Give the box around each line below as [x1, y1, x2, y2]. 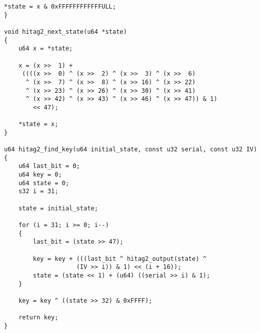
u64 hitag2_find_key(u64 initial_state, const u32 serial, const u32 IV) [4, 146, 257, 153]
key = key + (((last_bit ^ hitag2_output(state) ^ [33, 255, 206, 262]
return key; [18, 314, 59, 321]
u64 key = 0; [18, 171, 62, 179]
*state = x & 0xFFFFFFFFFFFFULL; [4, 3, 116, 10]
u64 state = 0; [18, 179, 69, 187]
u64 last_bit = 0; [18, 162, 80, 170]
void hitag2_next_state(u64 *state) [4, 28, 127, 35]
